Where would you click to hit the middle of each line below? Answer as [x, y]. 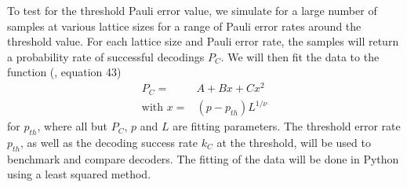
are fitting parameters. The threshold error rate [287, 126]
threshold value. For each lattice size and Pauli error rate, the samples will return [203, 41]
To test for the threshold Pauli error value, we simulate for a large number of [192, 10]
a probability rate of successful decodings [106, 56]
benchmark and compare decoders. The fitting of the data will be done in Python [203, 158]
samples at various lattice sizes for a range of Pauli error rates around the [184, 26]
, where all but [72, 126]
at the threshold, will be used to [294, 142]
